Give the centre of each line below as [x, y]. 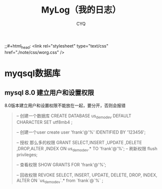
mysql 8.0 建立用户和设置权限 [49, 93]
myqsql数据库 [32, 73]
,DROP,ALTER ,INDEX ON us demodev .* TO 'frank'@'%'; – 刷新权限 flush [87, 149]
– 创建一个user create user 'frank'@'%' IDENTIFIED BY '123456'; [81, 132]
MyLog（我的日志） [81, 10]
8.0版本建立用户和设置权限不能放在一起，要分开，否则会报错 [65, 105]
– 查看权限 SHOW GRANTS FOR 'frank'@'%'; [61, 165]
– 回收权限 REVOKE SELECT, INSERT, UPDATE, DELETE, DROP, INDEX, [87, 175]
